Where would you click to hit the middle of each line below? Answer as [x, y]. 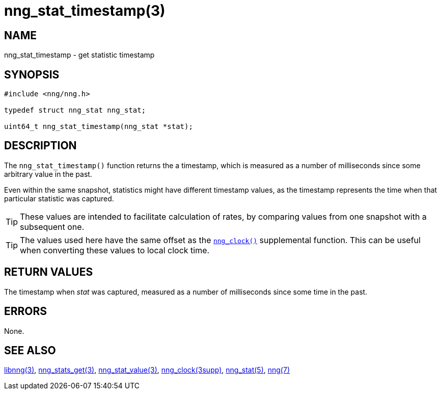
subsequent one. [52, 227]
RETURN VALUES [49, 272]
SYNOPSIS [32, 74]
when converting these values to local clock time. [115, 250]
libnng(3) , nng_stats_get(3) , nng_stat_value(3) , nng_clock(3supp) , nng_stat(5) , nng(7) [147, 370]
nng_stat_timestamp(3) [85, 11]
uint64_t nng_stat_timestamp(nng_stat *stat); [99, 127]
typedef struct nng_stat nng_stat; [75, 110]
